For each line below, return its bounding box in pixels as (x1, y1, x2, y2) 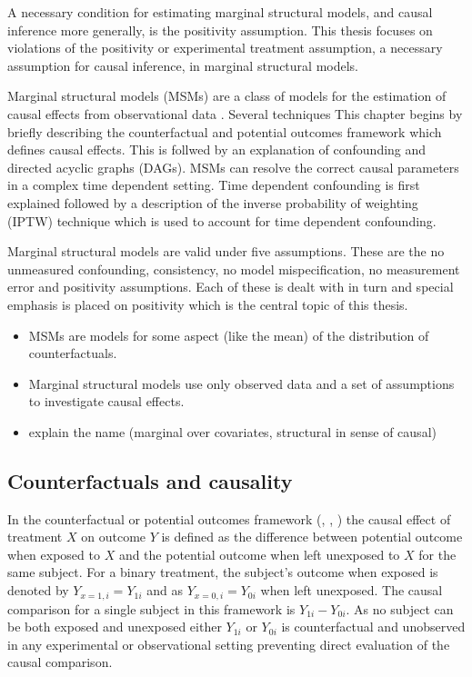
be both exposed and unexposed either (7, 617, 222, 636)
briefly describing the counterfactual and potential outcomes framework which (7, 122, 442, 141)
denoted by (7, 581, 69, 600)
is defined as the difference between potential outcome (161, 527, 463, 546)
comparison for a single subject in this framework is (7, 599, 296, 618)
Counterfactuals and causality (7, 466, 293, 494)
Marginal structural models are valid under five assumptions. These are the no (7, 242, 445, 261)
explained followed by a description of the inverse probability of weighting (7, 193, 418, 212)
